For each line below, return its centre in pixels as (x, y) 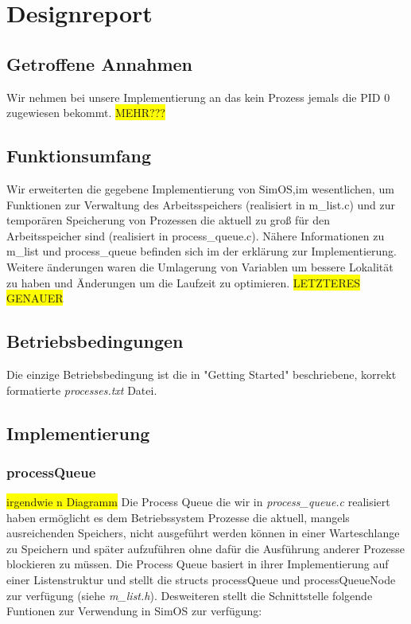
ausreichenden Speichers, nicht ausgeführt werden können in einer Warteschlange (203, 533)
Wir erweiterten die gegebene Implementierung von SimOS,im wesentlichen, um (200, 188)
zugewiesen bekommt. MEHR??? (86, 113)
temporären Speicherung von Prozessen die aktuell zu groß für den (168, 220)
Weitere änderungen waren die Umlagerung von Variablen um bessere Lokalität (200, 266)
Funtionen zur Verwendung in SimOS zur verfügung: (134, 611)
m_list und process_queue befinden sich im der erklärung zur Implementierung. (202, 251)
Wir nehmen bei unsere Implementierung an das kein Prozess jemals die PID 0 (198, 97)
